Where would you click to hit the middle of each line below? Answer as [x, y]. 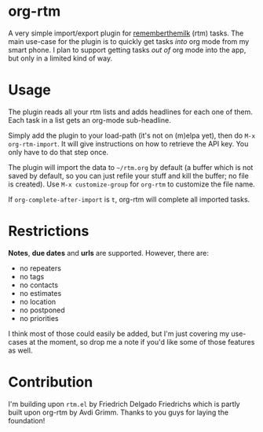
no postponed [42, 310]
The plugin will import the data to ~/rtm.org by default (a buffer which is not [131, 167]
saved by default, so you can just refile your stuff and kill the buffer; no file [128, 175]
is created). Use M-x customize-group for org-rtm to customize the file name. [131, 184]
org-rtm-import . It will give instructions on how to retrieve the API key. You [128, 143]
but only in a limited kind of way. [60, 58]
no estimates [40, 293]
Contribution [51, 382]
